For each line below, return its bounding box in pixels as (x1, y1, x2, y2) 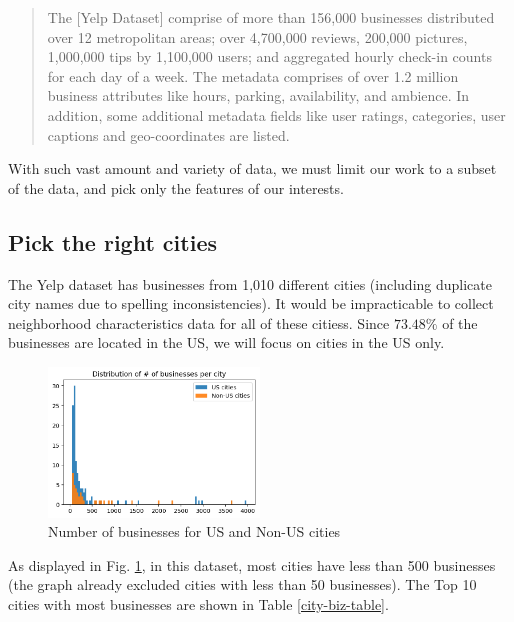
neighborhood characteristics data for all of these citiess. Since (8, 312, 390, 333)
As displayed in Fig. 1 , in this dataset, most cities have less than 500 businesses (8, 554, 496, 575)
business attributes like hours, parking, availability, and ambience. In (47, 85, 470, 106)
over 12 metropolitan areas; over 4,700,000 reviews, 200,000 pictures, (47, 26, 468, 47)
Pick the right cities (8, 226, 217, 257)
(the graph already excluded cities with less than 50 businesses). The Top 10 (8, 574, 477, 595)
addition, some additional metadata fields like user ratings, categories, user (47, 104, 506, 125)
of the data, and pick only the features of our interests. (8, 177, 344, 198)
